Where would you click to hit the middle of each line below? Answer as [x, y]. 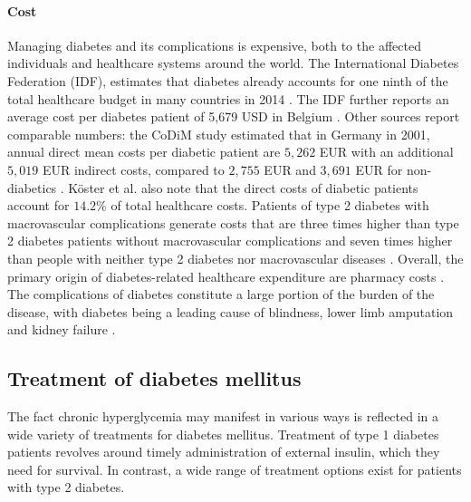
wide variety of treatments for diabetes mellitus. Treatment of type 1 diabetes [223, 434]
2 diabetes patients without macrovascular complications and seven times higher [230, 241]
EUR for [379, 169]
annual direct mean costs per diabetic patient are [144, 152]
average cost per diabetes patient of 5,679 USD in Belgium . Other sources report [234, 116]
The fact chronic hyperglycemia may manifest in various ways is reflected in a [223, 416]
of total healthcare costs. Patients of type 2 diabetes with [270, 205]
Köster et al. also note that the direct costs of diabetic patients [243, 187]
